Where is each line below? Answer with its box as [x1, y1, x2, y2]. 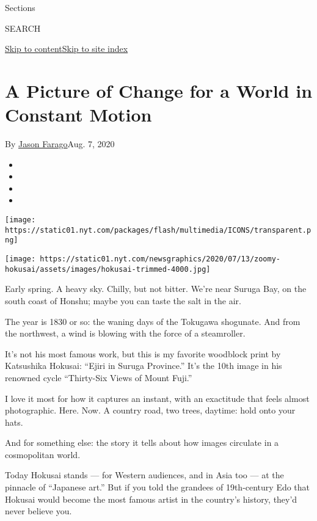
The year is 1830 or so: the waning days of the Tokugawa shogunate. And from [5, 315, 301, 327]
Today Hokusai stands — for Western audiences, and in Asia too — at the [5, 468, 284, 481]
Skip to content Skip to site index [5, 42, 128, 55]
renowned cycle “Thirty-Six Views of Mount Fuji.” [5, 371, 192, 384]
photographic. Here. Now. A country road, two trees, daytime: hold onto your [5, 404, 296, 417]
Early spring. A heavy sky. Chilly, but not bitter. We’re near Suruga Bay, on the [5, 282, 307, 295]
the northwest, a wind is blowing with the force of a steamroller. [5, 327, 246, 340]
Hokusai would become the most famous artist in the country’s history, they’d [5, 492, 297, 505]
